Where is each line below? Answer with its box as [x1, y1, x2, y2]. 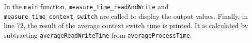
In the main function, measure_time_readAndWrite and [4, 1, 169, 11]
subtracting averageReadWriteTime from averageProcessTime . [4, 29, 192, 40]
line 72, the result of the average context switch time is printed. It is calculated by [4, 20, 248, 30]
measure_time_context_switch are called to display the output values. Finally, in [4, 11, 248, 21]
